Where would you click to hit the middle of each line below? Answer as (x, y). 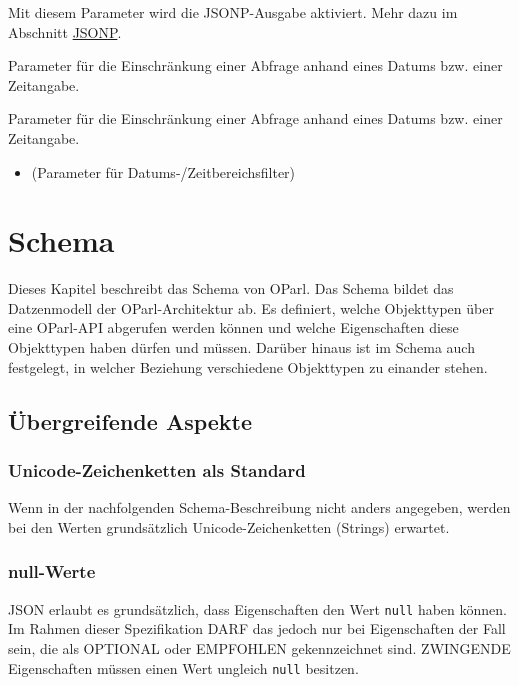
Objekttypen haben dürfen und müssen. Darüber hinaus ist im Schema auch (241, 347)
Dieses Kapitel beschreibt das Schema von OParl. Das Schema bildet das (231, 288)
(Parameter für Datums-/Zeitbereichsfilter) (163, 171)
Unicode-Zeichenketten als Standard (157, 469)
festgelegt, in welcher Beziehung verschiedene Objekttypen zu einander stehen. (248, 366)
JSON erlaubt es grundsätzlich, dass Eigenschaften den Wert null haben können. (257, 608)
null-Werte (52, 571)
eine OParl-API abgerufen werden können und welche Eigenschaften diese (233, 327)
